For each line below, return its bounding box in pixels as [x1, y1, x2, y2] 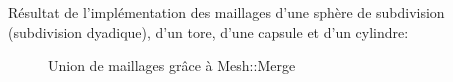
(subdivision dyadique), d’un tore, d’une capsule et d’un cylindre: [8, 21, 409, 42]
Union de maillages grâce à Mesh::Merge [48, 55, 296, 76]
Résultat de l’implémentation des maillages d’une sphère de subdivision [8, 2, 445, 22]
